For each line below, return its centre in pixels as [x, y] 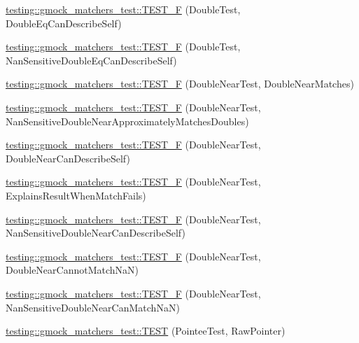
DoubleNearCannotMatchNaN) [72, 270]
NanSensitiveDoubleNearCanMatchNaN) [93, 307]
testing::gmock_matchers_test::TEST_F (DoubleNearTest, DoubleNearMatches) [180, 84]
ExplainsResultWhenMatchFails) [76, 195]
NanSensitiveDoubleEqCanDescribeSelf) [91, 60]
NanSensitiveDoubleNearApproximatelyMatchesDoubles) [127, 121]
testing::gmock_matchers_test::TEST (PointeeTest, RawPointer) [146, 331]
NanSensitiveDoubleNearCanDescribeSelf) [96, 233]
